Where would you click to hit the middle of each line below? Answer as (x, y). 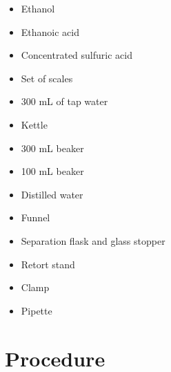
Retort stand (48, 264)
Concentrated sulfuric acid (77, 55)
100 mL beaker (52, 171)
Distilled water (52, 194)
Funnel (36, 217)
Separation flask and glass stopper (93, 240)
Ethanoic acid (50, 31)
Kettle (34, 124)
